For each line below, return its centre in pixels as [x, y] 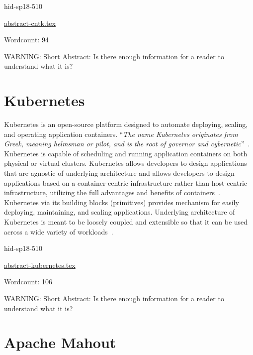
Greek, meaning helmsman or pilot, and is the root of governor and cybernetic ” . [127, 144]
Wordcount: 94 [26, 40]
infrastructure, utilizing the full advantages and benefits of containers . [112, 192]
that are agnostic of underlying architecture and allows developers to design [119, 173]
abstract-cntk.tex [30, 23]
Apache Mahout [60, 342]
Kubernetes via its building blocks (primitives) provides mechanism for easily [122, 202]
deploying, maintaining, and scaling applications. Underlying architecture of [120, 212]
